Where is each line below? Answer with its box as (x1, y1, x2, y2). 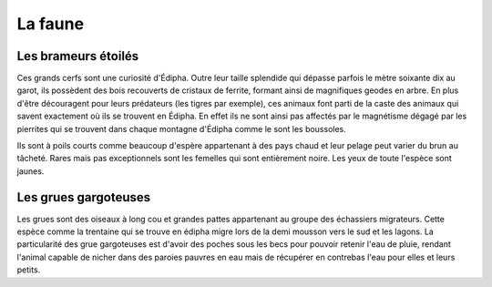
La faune (16, 14, 85, 34)
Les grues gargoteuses (16, 190, 151, 205)
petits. (16, 264, 41, 275)
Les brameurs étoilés (16, 48, 139, 64)
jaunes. (16, 165, 45, 177)
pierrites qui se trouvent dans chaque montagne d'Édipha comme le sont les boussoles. (16, 123, 346, 134)
